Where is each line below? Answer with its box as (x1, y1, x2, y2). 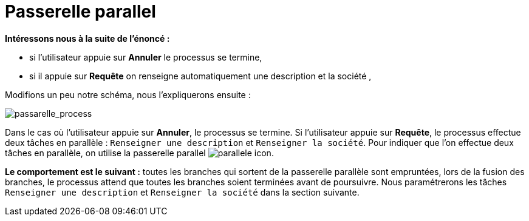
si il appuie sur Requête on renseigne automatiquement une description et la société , (29, 70, 372, 81)
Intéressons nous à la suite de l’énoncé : (5, 33, 170, 44)
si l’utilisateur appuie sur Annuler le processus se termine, (29, 51, 262, 62)
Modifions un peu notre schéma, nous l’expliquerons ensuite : (5, 89, 251, 100)
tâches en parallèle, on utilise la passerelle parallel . (5, 147, 274, 158)
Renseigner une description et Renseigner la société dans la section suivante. (5, 186, 360, 197)
